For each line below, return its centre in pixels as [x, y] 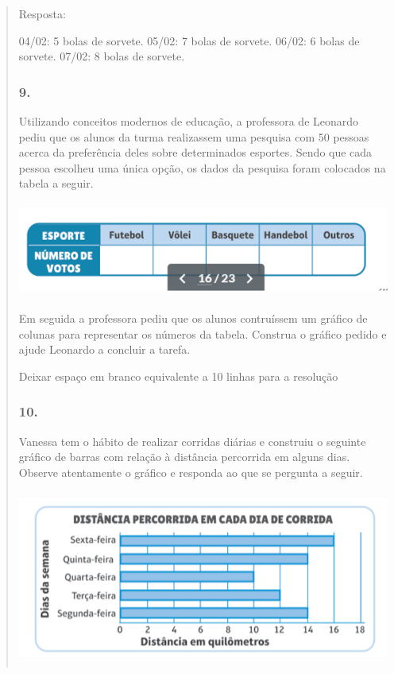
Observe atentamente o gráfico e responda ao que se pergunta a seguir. [191, 472]
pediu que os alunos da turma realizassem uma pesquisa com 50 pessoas [194, 136]
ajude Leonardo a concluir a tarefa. [104, 349]
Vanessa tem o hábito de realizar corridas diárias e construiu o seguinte [192, 441]
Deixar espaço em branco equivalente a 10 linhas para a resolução [178, 376]
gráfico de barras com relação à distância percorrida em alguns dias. [184, 457]
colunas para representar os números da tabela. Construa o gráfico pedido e [203, 333]
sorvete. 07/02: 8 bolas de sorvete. [102, 56]
